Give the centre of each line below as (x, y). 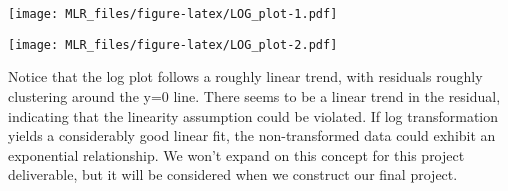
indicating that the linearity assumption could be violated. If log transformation (253, 115)
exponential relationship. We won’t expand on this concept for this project (236, 154)
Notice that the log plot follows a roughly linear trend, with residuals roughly (245, 76)
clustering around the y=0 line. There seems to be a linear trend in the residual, (254, 95)
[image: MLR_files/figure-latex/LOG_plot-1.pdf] (173, 14)
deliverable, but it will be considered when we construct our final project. (233, 174)
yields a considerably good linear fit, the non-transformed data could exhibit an (252, 135)
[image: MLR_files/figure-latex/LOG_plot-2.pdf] (173, 44)
